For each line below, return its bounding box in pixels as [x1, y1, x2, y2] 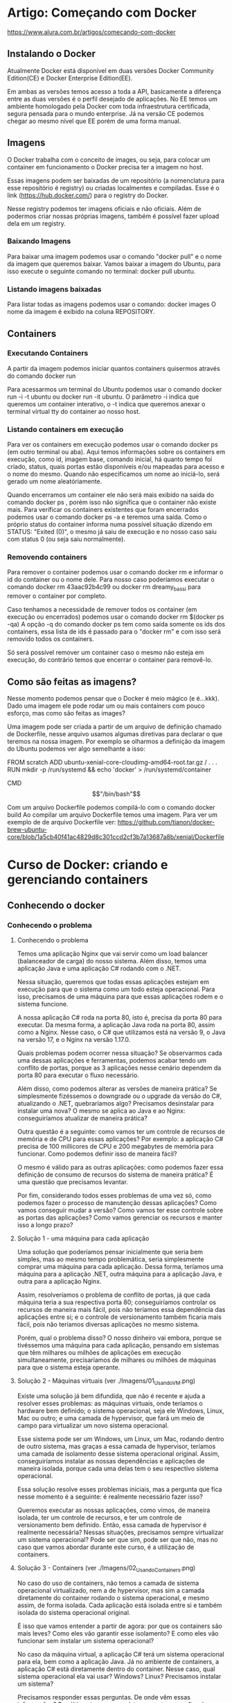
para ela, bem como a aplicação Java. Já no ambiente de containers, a [17, 1657, 220, 1665]
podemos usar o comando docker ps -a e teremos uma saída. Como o [7, 513, 208, 522]
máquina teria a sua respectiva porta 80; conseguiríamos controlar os [17, 1297, 217, 1306]
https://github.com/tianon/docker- [117, 818, 215, 826]
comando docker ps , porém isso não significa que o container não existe [7, 498, 217, 506]
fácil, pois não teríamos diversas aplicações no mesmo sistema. [17, 1320, 199, 1328]
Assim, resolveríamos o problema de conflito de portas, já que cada [17, 1290, 211, 1299]
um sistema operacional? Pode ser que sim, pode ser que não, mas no [17, 1535, 218, 1543]
